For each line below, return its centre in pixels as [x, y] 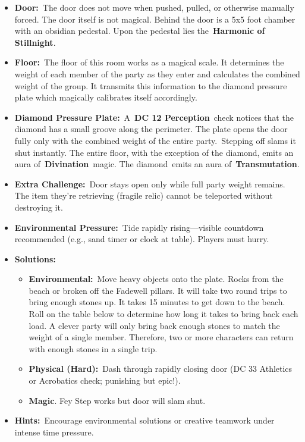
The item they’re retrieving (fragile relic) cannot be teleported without [144, 195]
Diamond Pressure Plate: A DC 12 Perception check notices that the [154, 117]
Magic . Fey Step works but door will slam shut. [117, 400]
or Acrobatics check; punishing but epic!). [105, 380]
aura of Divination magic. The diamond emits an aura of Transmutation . [157, 164]
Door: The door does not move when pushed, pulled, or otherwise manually [154, 7]
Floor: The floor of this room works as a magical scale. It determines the [149, 62]
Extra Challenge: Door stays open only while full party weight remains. [150, 184]
